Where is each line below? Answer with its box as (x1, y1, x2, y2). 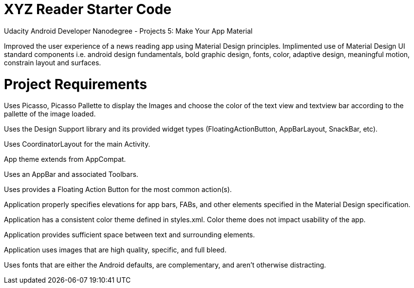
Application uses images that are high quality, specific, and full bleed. (4, 246, 226, 254)
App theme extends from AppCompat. (4, 155, 126, 164)
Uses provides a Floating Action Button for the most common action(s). (4, 185, 232, 194)
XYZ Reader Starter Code (4, 1, 171, 18)
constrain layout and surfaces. (4, 58, 101, 67)
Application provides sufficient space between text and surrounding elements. (4, 230, 255, 239)
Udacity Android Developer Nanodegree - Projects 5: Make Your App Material (4, 26, 253, 35)
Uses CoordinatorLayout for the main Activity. (4, 140, 151, 149)
